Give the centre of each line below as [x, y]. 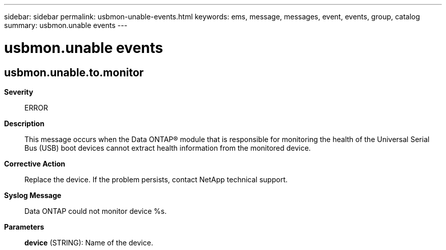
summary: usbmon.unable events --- [66, 25]
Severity [19, 92]
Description [24, 123]
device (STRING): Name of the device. [89, 242]
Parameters [24, 227]
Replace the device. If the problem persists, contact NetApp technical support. [156, 179]
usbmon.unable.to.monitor [74, 72]
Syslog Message [33, 195]
